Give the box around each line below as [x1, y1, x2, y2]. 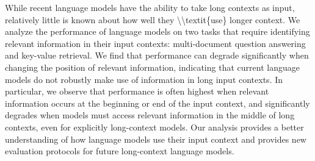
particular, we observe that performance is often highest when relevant [5, 85, 269, 98]
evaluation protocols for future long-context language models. [5, 145, 234, 157]
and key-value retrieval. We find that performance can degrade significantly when [5, 49, 309, 62]
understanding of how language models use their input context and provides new [5, 132, 306, 145]
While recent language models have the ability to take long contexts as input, [5, 1, 295, 13]
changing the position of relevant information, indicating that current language [5, 60, 300, 73]
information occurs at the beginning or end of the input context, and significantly [5, 96, 310, 109]
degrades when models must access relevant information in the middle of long [5, 109, 295, 121]
